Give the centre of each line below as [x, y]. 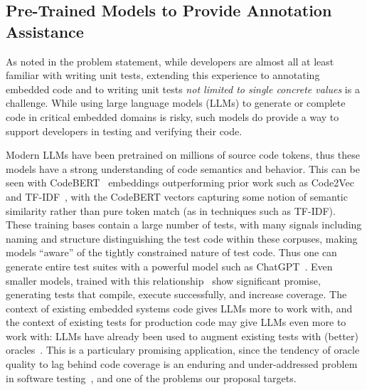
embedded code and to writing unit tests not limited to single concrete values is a [183, 89]
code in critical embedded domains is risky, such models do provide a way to [172, 116]
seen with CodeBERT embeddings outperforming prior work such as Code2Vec [180, 183]
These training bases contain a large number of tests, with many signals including [184, 225]
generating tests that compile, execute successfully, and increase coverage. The [176, 294]
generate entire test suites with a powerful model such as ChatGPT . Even [169, 266]
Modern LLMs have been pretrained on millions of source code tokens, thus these [183, 155]
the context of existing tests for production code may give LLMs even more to [176, 322]
